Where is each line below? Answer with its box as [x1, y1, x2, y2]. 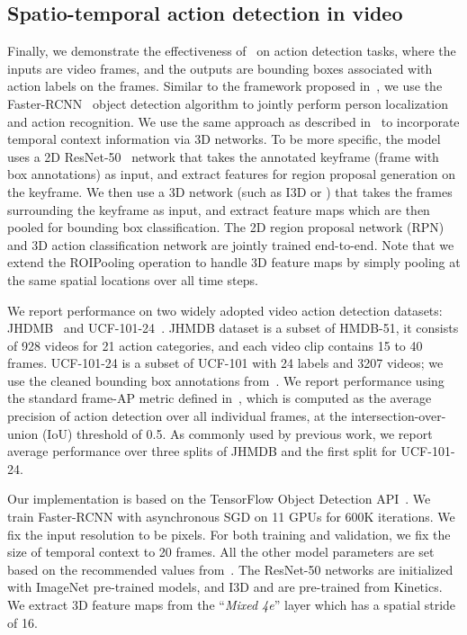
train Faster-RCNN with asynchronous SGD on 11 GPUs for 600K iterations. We [7, 507, 455, 526]
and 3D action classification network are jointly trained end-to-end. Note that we [7, 235, 454, 254]
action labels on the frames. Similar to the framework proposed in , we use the [7, 76, 443, 95]
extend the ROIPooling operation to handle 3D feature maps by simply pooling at [7, 253, 461, 272]
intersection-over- [351, 407, 446, 425]
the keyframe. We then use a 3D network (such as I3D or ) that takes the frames [7, 182, 453, 201]
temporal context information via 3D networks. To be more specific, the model [7, 130, 441, 148]
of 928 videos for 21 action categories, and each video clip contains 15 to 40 [7, 335, 423, 354]
